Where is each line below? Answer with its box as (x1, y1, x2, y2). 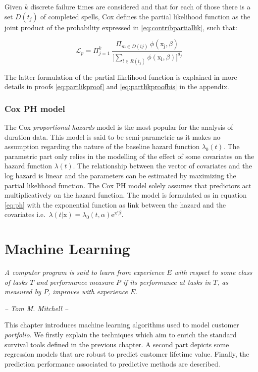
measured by (4, 286, 41, 297)
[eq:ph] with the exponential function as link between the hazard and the (4, 199, 226, 210)
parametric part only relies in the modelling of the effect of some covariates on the (4, 151, 254, 161)
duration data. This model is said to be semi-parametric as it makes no (4, 131, 221, 142)
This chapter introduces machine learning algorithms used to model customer (4, 319, 239, 330)
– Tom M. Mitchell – (4, 303, 68, 313)
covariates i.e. (4, 209, 46, 219)
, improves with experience (48, 286, 128, 297)
